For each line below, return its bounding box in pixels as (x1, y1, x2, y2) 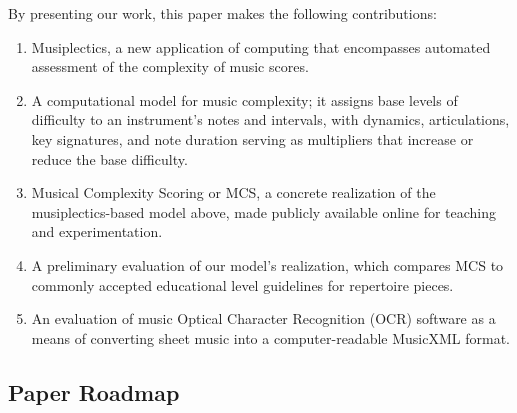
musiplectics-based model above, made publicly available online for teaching (31, 201, 497, 222)
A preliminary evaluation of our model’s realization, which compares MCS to (31, 254, 504, 275)
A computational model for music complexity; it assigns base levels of (31, 89, 458, 110)
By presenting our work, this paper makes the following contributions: (8, 3, 437, 23)
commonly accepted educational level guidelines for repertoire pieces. (31, 274, 454, 295)
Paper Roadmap (8, 376, 180, 407)
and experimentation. (31, 221, 163, 242)
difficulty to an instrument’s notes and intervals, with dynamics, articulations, (31, 109, 510, 130)
